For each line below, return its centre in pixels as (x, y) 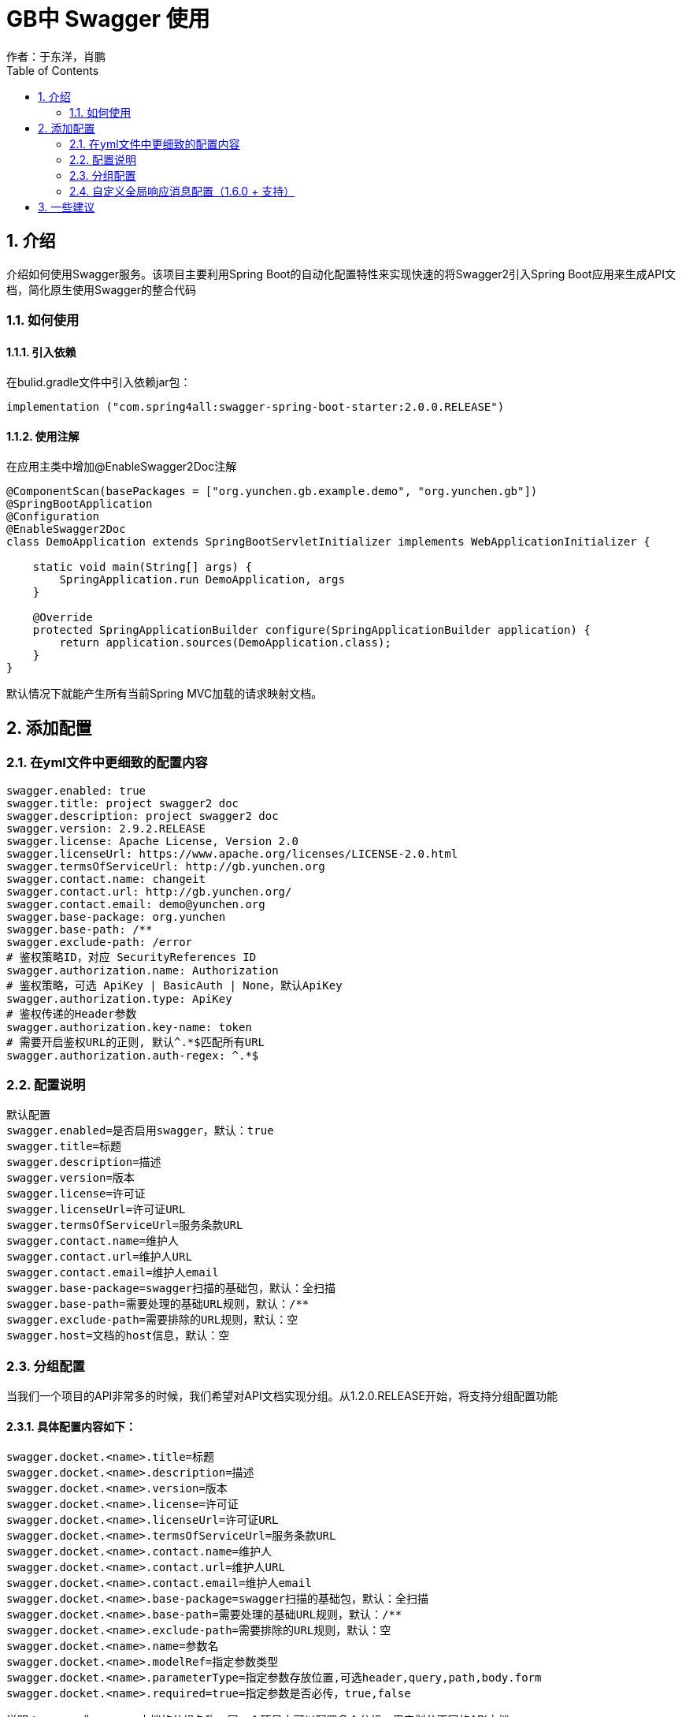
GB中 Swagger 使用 (108, 19)
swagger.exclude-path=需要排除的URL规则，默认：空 (152, 1320)
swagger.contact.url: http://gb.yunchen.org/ (149, 891)
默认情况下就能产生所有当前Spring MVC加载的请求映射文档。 (165, 694)
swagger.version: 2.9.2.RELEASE (106, 828)
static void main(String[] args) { (142, 567)
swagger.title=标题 (64, 1147)
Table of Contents (53, 70)
